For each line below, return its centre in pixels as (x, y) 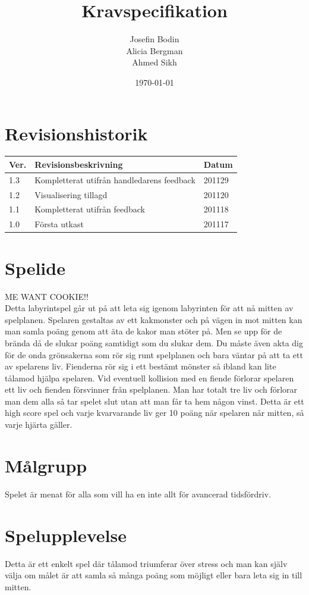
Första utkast (59, 224)
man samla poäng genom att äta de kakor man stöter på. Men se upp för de (144, 331)
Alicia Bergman (154, 50)
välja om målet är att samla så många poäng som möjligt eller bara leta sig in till (154, 575)
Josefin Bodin (154, 39)
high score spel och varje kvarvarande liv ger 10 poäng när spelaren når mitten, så (154, 413)
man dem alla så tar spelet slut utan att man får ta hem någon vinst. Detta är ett (154, 401)
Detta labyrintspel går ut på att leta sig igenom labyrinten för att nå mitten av (149, 308)
